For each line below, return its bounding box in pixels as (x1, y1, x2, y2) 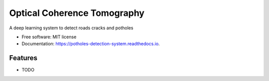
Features (9, 54, 37, 62)
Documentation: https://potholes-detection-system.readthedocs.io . (21, 41, 160, 47)
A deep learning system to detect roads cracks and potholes (9, 25, 134, 31)
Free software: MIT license (21, 34, 77, 40)
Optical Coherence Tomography (9, 7, 144, 18)
